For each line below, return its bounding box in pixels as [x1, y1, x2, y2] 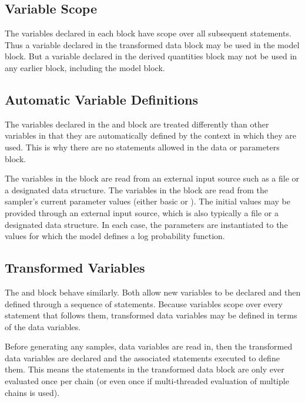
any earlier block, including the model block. [5, 61, 165, 73]
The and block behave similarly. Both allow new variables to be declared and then [5, 286, 301, 298]
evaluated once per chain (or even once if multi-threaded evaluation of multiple [5, 375, 289, 387]
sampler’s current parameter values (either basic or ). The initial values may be [5, 195, 290, 207]
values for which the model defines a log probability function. [5, 230, 225, 242]
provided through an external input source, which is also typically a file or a [5, 206, 279, 219]
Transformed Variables [5, 258, 145, 277]
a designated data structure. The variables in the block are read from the [5, 183, 269, 196]
